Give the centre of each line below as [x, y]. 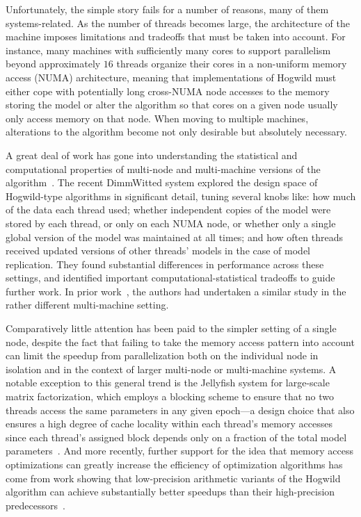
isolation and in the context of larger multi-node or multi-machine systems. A [171, 369]
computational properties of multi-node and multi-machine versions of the [163, 169]
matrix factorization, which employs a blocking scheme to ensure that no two [170, 396]
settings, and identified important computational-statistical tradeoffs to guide [170, 278]
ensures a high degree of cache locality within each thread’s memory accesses [169, 424]
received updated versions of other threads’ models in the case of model [158, 251]
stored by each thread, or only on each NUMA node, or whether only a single [171, 223]
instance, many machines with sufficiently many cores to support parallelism [168, 50]
